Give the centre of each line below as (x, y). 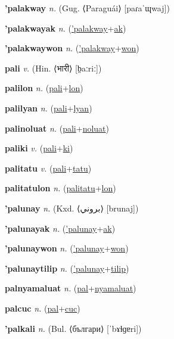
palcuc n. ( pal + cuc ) (43, 308)
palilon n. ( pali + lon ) (44, 88)
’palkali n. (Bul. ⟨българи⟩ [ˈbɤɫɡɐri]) (73, 328)
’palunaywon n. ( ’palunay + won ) (67, 248)
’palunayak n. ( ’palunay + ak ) (60, 228)
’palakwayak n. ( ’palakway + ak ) (66, 28)
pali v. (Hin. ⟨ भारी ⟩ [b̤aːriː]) (53, 68)
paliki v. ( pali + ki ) (39, 148)
